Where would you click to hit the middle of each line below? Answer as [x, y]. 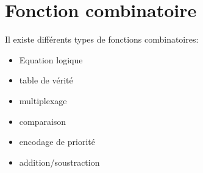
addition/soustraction [59, 162]
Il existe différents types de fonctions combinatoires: [102, 39]
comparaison [43, 121]
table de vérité [46, 80]
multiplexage [43, 100]
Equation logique [51, 59]
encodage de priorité [57, 142]
